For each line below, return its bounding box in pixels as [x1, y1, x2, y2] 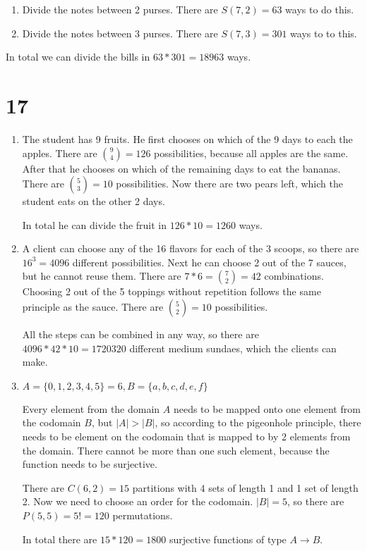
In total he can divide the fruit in [22, 217, 167, 232]
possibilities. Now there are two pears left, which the [116, 176, 343, 191]
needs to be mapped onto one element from [173, 401, 361, 416]
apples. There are [22, 145, 97, 160]
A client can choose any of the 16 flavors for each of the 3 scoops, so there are [22, 241, 359, 256]
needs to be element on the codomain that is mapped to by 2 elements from [22, 429, 351, 444]
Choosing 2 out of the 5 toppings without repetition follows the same [22, 284, 321, 299]
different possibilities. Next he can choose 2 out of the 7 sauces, [72, 254, 347, 269]
